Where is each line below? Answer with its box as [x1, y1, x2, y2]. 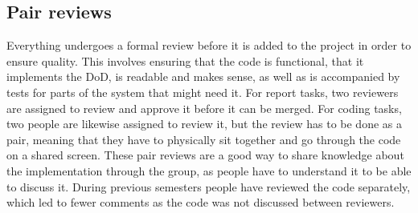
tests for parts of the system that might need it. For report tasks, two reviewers [6, 83, 399, 100]
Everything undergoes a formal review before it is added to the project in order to [6, 37, 412, 54]
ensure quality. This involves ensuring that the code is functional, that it [6, 52, 364, 69]
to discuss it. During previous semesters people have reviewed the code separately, [6, 178, 411, 195]
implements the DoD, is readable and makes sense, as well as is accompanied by [6, 68, 400, 85]
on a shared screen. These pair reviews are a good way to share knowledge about [6, 147, 404, 163]
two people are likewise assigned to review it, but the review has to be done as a [6, 115, 402, 132]
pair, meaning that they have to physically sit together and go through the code [6, 131, 401, 147]
